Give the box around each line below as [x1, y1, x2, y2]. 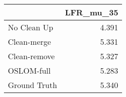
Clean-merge [8, 36, 51, 47]
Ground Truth [8, 79, 57, 91]
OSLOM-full [8, 65, 51, 76]
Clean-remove [8, 50, 55, 62]
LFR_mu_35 [65, 6, 119, 18]
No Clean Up [8, 21, 53, 33]
